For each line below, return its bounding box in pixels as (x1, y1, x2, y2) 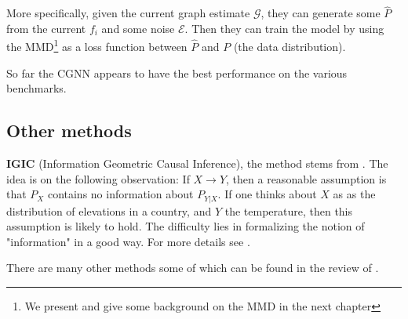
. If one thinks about (217, 186, 317, 202)
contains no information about (47, 186, 194, 202)
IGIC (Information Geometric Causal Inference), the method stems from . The (6, 155, 388, 172)
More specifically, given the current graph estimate (6, 5, 250, 21)
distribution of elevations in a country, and (6, 202, 212, 219)
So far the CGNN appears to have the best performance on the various (6, 64, 348, 81)
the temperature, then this (224, 202, 353, 219)
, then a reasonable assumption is (226, 170, 387, 187)
